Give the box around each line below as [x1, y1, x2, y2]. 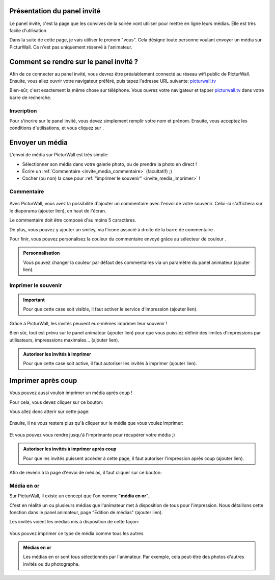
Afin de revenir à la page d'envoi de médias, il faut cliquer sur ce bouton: [9, 470, 162, 475]
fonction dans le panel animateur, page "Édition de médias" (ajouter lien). [9, 509, 163, 515]
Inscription [9, 107, 37, 114]
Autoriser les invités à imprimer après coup [23, 446, 117, 452]
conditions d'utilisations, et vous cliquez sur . [9, 125, 104, 131]
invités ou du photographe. [23, 561, 80, 567]
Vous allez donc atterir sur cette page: [9, 408, 90, 415]
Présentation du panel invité [9, 7, 101, 15]
